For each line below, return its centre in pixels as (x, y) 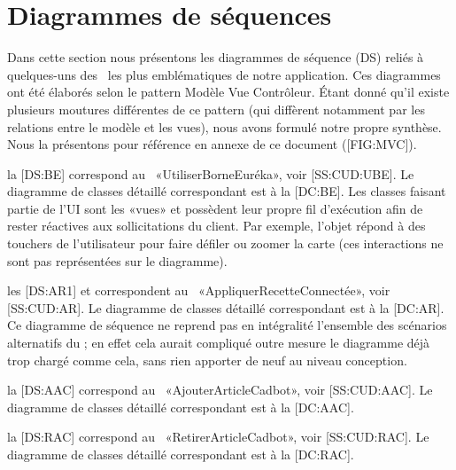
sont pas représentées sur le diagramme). (117, 260)
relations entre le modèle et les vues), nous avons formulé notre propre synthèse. (224, 126)
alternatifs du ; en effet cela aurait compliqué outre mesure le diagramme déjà (219, 343)
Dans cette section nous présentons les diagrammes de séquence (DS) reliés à (216, 57)
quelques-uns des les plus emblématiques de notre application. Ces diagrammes (224, 74)
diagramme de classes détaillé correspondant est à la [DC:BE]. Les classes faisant (227, 191)
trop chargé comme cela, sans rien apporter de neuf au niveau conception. (207, 360)
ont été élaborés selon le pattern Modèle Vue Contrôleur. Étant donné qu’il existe (228, 92)
